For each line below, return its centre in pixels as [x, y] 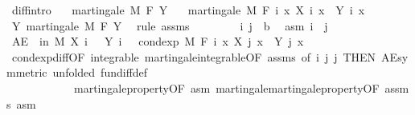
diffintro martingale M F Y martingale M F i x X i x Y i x [188, 10]
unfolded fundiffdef [100, 72]
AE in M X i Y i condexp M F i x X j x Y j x [158, 41]
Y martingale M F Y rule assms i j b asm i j [170, 25]
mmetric [27, 72]
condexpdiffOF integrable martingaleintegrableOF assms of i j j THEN [194, 56]
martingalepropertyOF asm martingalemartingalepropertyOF [226, 87]
